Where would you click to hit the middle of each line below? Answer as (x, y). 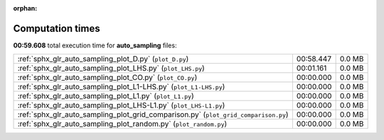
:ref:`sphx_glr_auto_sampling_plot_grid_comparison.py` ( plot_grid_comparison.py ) (153, 115)
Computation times (57, 28)
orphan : (25, 8)
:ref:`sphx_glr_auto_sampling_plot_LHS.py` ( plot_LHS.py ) (111, 69)
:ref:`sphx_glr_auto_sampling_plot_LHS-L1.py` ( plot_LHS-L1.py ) (121, 105)
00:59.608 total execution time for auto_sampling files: (95, 45)
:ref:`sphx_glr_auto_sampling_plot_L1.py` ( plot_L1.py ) (106, 96)
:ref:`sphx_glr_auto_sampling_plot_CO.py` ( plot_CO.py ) (107, 78)
